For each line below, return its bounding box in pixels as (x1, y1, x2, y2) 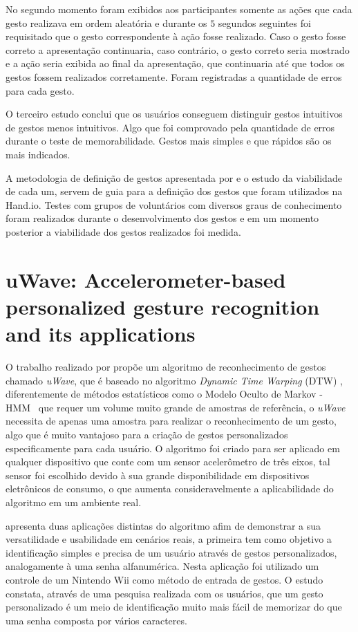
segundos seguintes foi (218, 15, 311, 30)
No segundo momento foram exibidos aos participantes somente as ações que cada (6, 2, 352, 16)
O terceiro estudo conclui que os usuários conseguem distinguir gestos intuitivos (6, 106, 343, 121)
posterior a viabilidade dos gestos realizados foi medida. (6, 224, 241, 239)
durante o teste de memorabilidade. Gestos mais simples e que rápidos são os (6, 133, 332, 148)
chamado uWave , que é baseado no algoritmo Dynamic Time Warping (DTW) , (6, 373, 343, 387)
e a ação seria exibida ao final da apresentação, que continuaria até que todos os (6, 56, 345, 71)
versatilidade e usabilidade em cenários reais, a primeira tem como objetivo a (6, 532, 332, 546)
